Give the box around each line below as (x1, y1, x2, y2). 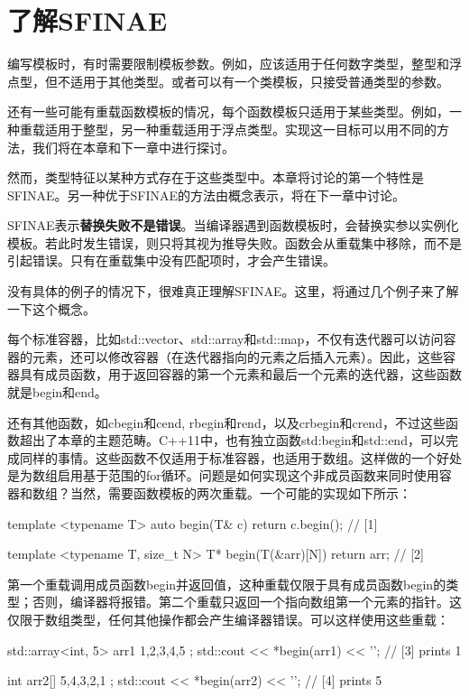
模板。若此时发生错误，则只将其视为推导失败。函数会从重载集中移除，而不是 (7, 233, 462, 252)
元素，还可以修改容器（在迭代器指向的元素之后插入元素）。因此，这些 (32, 347, 443, 366)
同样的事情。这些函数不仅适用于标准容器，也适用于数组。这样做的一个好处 (19, 448, 462, 467)
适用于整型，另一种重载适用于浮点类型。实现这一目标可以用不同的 (44, 119, 437, 138)
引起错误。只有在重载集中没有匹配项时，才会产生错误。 (7, 251, 336, 270)
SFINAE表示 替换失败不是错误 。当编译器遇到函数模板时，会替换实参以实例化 (7, 216, 459, 235)
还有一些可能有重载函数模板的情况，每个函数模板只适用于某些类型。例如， (7, 102, 449, 121)
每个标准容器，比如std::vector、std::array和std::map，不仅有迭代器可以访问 (7, 329, 444, 348)
